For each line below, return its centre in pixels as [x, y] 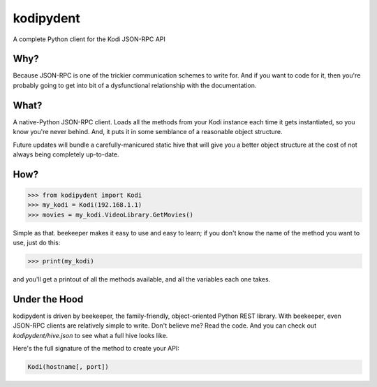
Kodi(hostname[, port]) [68, 367]
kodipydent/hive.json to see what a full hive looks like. [90, 335]
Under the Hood [48, 299]
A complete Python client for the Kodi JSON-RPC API [89, 39]
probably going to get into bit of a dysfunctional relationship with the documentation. [135, 85]
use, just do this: [37, 243]
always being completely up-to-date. [66, 154]
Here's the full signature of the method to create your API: [96, 349]
